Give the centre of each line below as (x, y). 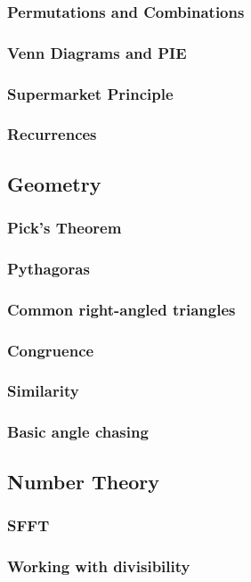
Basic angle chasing (78, 432)
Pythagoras (49, 268)
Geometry (54, 183)
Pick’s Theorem (65, 228)
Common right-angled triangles (121, 309)
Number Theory (83, 481)
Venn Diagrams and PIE (97, 52)
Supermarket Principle (90, 93)
